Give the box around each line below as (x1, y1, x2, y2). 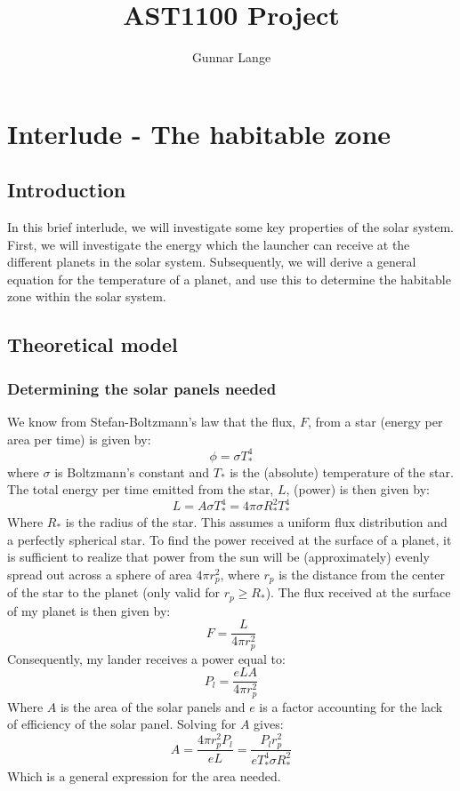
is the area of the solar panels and (60, 697, 246, 715)
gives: (254, 715, 284, 733)
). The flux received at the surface (265, 583, 451, 602)
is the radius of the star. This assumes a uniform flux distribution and (65, 512, 448, 531)
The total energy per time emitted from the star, (7, 480, 274, 499)
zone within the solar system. (7, 287, 166, 306)
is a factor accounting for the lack (259, 697, 443, 715)
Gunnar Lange (191, 48, 271, 67)
